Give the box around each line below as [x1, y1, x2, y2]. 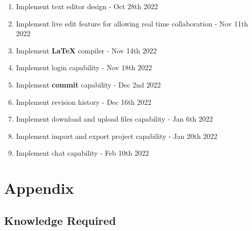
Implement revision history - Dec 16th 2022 [16, 96, 151, 107]
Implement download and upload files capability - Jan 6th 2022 [16, 113, 213, 124]
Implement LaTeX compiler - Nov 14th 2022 [16, 45, 157, 55]
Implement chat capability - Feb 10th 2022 [16, 148, 149, 158]
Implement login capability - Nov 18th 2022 [16, 62, 152, 73]
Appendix [4, 178, 74, 198]
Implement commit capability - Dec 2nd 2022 [16, 79, 161, 90]
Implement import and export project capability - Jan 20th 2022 [16, 130, 217, 141]
